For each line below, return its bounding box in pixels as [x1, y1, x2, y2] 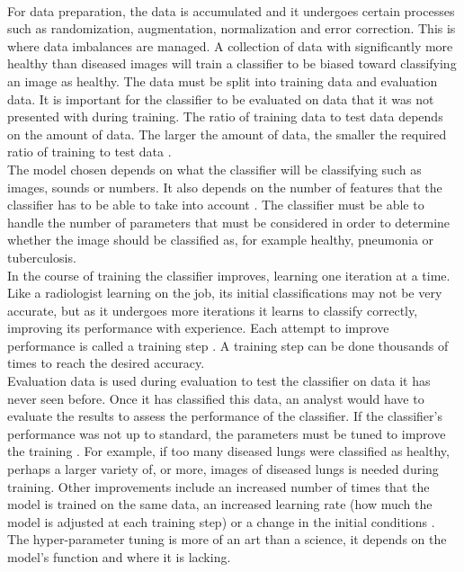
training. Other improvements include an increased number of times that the [7, 477, 430, 496]
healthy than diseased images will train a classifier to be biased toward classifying [7, 54, 457, 73]
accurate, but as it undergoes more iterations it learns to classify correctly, [7, 300, 418, 319]
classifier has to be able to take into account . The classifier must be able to [7, 195, 424, 214]
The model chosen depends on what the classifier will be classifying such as [7, 159, 422, 178]
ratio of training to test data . [7, 142, 172, 161]
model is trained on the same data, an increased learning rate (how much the [7, 495, 433, 514]
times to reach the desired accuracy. [7, 353, 205, 372]
